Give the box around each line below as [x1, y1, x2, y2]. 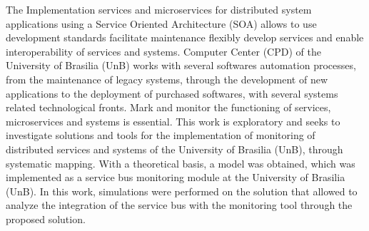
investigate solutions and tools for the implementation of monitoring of [6, 128, 315, 143]
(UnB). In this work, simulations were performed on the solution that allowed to [6, 183, 358, 198]
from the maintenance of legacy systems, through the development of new [6, 71, 328, 86]
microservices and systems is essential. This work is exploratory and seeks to [6, 113, 340, 128]
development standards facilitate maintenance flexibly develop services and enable [6, 30, 364, 45]
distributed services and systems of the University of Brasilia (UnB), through [6, 141, 343, 156]
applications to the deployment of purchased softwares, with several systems [6, 86, 338, 101]
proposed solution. [6, 211, 86, 226]
